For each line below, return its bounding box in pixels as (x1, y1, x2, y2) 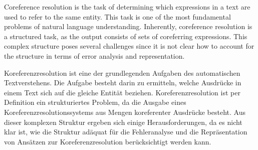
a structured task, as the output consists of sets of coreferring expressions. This (4, 31, 247, 41)
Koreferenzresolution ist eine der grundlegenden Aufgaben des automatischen (4, 67, 240, 78)
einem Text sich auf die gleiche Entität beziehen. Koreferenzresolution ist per (4, 87, 240, 97)
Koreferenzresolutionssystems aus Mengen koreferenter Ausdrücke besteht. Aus (4, 106, 245, 117)
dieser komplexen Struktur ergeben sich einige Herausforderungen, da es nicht (4, 116, 242, 127)
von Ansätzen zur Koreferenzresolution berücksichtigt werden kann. (4, 136, 211, 146)
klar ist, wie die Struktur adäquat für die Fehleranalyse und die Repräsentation (4, 126, 247, 137)
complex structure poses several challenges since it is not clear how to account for (4, 41, 254, 51)
